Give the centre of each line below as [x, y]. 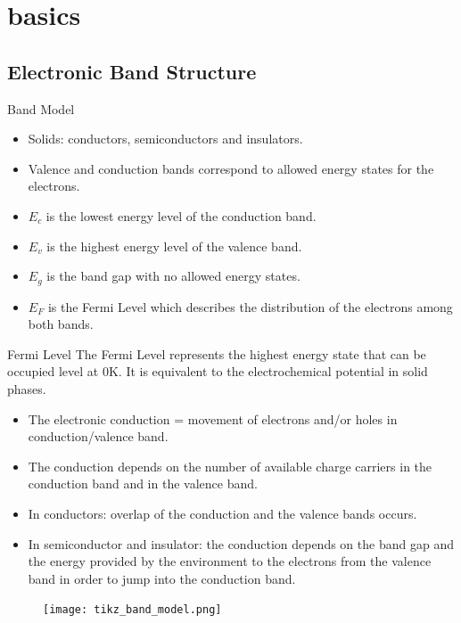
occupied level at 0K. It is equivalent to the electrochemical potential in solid [218, 371]
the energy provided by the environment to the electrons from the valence [230, 561]
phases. [27, 388]
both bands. [61, 324]
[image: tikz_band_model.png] [132, 610]
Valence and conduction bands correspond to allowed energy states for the [231, 168]
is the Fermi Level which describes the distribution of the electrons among [250, 306]
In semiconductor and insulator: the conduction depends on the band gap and [241, 543]
